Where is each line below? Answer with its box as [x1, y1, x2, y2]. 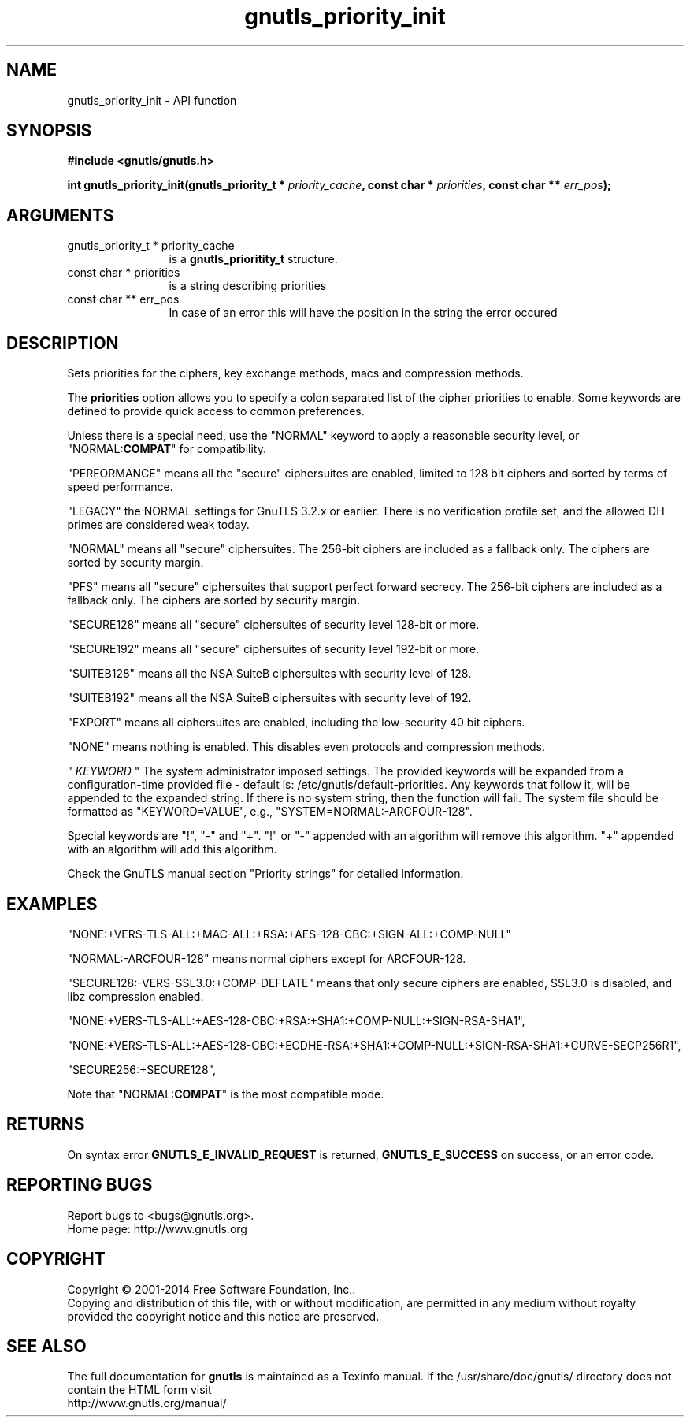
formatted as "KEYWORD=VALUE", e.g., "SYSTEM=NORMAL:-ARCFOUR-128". [67, 804, 473, 819]
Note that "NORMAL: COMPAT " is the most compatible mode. [67, 1087, 384, 1101]
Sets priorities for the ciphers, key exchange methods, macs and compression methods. [67, 366, 524, 381]
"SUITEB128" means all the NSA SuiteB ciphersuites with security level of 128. [67, 667, 472, 681]
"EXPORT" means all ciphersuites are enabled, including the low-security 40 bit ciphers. [67, 715, 525, 730]
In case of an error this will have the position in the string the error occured [169, 306, 558, 320]
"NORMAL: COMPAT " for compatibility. [67, 442, 267, 456]
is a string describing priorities [169, 279, 327, 293]
